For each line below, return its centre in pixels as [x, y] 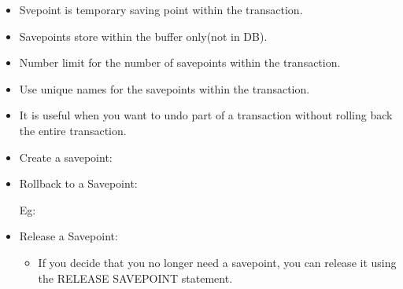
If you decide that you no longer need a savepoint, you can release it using [217, 262]
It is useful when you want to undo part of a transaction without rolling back [206, 115]
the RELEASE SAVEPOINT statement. [135, 278]
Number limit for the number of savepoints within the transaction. [180, 62]
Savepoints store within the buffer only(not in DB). [143, 36]
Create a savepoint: [66, 157]
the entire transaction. [73, 130]
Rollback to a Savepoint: [78, 183]
